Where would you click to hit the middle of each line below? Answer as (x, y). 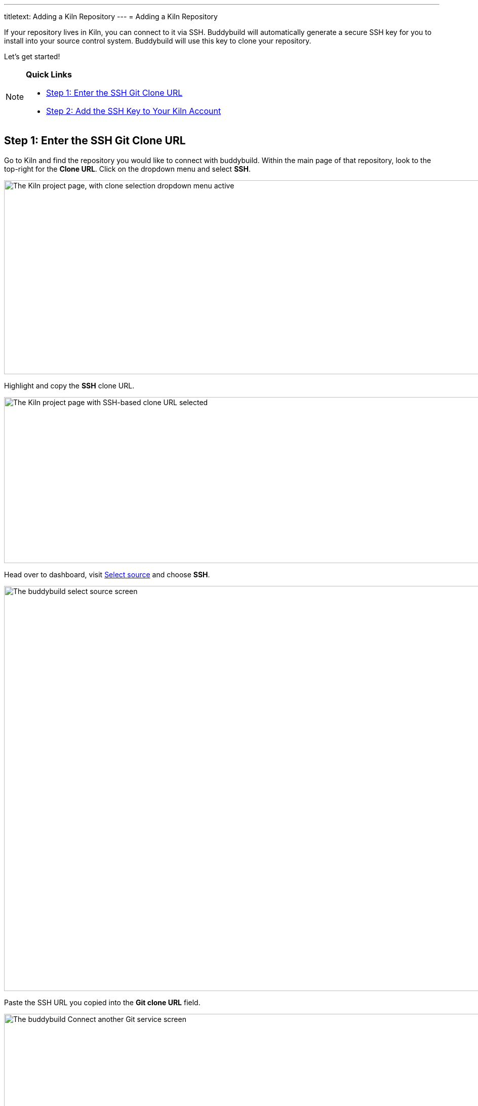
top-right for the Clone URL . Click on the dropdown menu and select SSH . (127, 169)
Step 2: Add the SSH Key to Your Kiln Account (134, 111)
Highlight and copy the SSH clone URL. (69, 385)
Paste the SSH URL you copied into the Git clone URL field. (102, 1002)
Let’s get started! (32, 56)
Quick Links (49, 74)
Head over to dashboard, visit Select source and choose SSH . (107, 574)
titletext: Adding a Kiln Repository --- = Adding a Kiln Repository (111, 16)
